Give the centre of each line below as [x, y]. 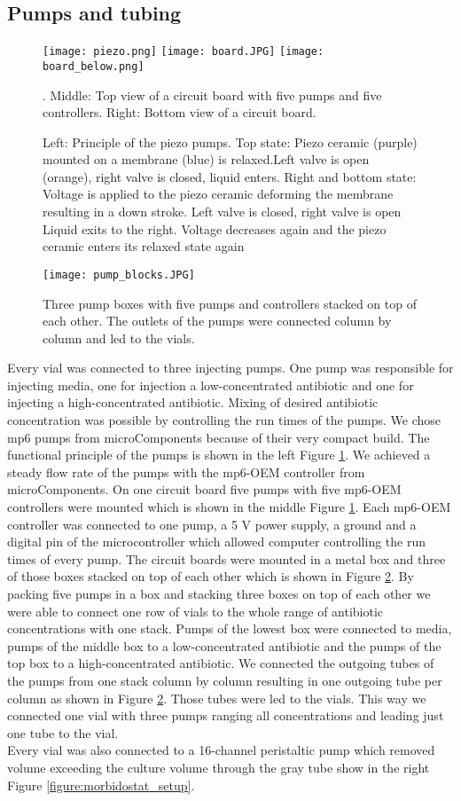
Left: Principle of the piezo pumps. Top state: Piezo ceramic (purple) [230, 141]
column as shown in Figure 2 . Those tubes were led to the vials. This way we [217, 698]
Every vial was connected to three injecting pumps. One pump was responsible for [230, 368]
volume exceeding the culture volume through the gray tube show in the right [219, 767]
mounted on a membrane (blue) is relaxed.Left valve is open [206, 159]
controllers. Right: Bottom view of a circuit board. [180, 112]
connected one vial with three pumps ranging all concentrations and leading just [226, 715]
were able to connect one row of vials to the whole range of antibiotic [195, 611]
